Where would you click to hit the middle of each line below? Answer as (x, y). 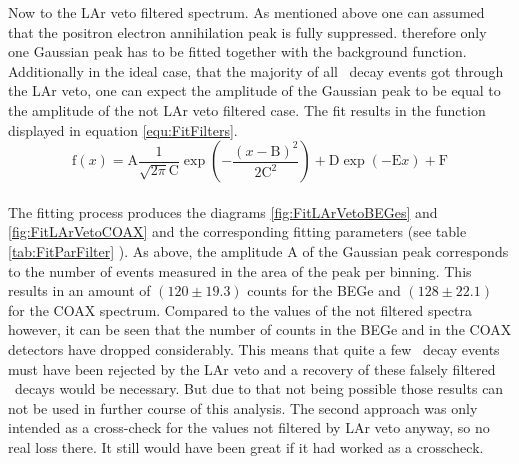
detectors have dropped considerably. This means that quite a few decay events (254, 348)
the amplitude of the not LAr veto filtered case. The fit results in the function (247, 109)
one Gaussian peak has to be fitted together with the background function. (237, 51)
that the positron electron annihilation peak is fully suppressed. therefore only (247, 31)
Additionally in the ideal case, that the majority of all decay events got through (256, 70)
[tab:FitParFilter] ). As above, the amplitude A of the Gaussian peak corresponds (258, 250)
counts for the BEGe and (324, 290)
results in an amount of (79, 290)
